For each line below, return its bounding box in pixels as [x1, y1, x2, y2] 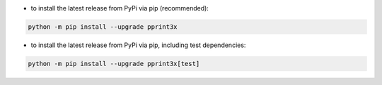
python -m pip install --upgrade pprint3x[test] [28, 60, 200, 67]
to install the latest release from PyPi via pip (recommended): [30, 4, 209, 12]
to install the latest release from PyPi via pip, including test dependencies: [30, 41, 246, 49]
